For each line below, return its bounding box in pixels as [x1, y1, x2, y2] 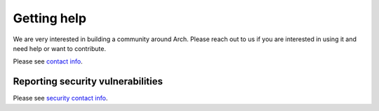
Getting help [13, 10, 87, 26]
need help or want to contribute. [13, 44, 107, 52]
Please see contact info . [13, 57, 84, 66]
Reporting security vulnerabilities [13, 75, 163, 87]
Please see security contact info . [13, 94, 108, 103]
